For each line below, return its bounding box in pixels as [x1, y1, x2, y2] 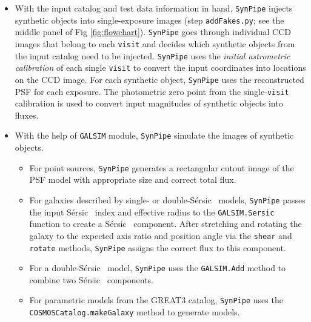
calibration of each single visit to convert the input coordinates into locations [15, 61, 306, 74]
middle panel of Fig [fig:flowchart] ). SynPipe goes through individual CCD [15, 25, 291, 38]
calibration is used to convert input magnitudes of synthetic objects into [15, 97, 283, 110]
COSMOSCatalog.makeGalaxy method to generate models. [29, 306, 240, 318]
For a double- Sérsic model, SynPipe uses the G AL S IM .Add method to [29, 261, 286, 274]
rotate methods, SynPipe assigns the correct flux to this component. [29, 241, 286, 254]
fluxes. [15, 108, 39, 121]
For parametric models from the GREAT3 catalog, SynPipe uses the [29, 294, 283, 306]
